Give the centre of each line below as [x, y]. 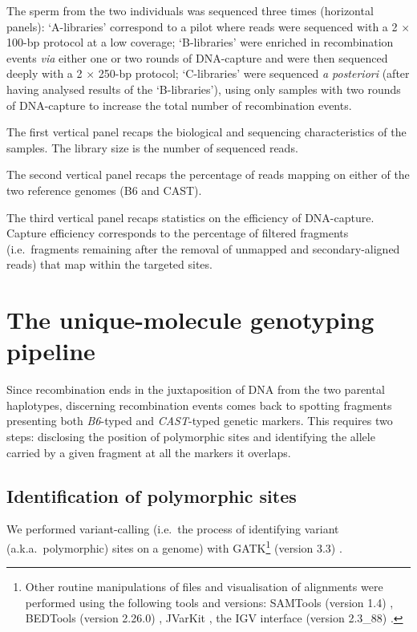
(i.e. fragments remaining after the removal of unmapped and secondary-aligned [203, 248]
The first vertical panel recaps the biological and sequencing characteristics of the [206, 132]
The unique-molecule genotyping [190, 320]
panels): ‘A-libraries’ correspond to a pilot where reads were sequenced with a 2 [202, 26]
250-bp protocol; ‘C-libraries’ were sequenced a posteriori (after [254, 73]
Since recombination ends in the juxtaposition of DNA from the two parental [196, 389]
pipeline [51, 351]
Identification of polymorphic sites [152, 495]
